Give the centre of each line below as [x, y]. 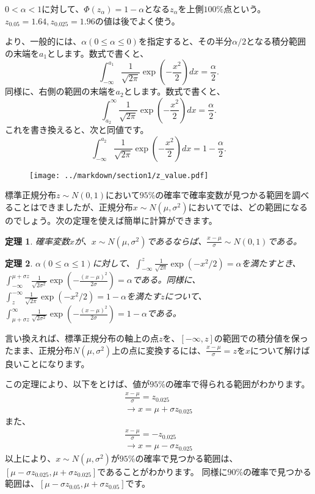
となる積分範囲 [276, 41]
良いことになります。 [47, 363]
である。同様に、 [166, 280]
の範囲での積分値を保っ [261, 338]
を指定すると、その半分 [185, 41]
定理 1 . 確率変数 [37, 241]
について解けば [280, 350]
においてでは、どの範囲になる [248, 207]
